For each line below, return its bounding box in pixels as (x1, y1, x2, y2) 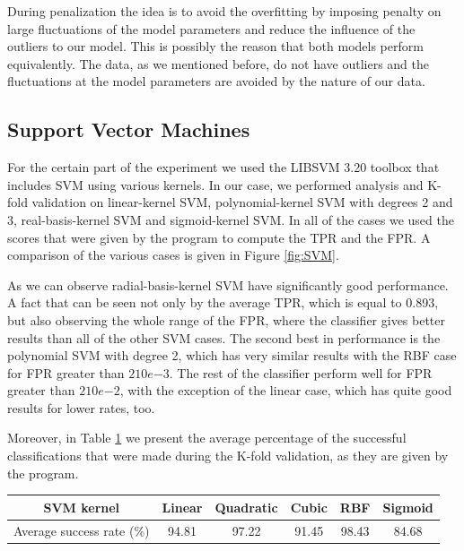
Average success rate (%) (13, 521, 150, 539)
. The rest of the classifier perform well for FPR (169, 363, 433, 382)
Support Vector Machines (7, 116, 250, 143)
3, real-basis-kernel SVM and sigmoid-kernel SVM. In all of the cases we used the (7, 210, 454, 228)
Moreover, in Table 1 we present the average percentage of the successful (7, 428, 407, 447)
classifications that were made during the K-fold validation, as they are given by (7, 446, 449, 465)
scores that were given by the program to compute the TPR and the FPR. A (7, 228, 431, 246)
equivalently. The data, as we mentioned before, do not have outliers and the (7, 54, 430, 73)
